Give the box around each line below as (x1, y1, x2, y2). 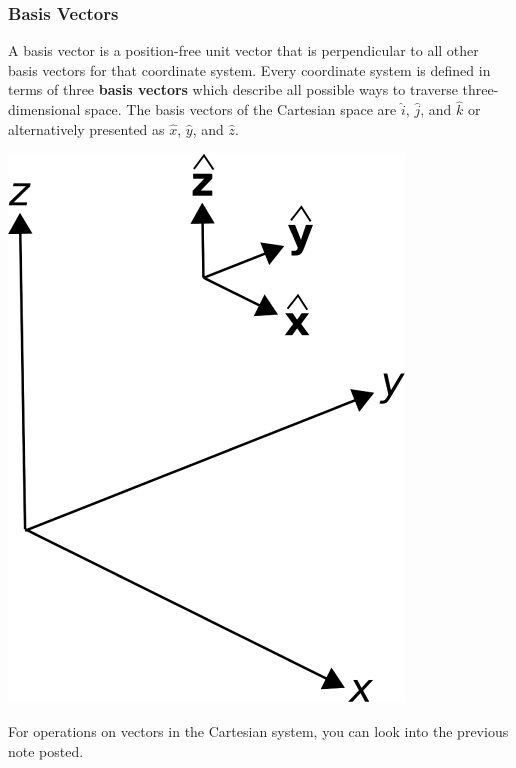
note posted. (8, 740, 84, 761)
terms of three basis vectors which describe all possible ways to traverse (8, 79, 458, 100)
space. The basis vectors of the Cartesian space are (85, 99, 397, 120)
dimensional (8, 99, 81, 120)
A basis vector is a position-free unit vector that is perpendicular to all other (8, 40, 479, 61)
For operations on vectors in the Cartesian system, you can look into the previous (8, 721, 509, 741)
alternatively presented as (8, 118, 165, 139)
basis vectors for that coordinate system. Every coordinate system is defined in (8, 59, 491, 80)
